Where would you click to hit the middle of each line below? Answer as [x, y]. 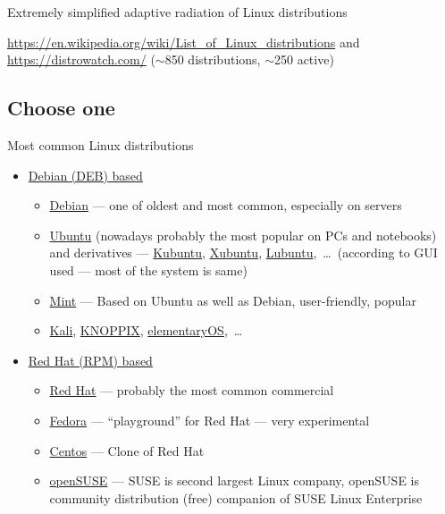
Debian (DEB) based [85, 175]
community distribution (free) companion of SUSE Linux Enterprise [236, 497]
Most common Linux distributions [101, 144]
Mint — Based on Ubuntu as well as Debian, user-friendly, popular [233, 300]
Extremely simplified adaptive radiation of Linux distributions [177, 12]
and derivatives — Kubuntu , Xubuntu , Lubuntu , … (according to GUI [243, 253]
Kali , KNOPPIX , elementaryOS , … [146, 330]
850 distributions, [213, 59]
